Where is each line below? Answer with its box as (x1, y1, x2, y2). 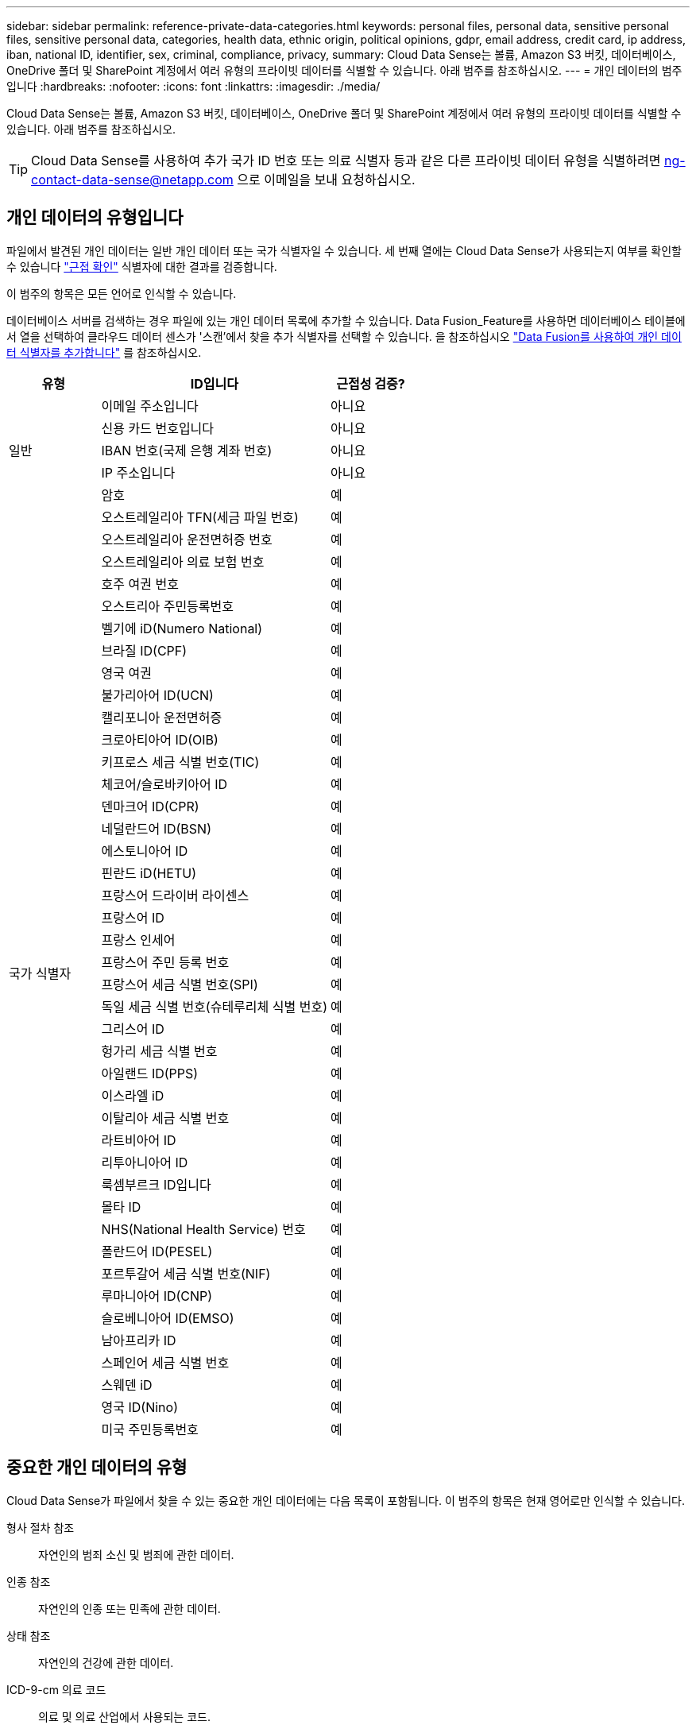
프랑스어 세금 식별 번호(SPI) (101, 976, 258, 992)
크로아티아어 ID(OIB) (101, 731, 218, 748)
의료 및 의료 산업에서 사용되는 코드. (38, 1709, 211, 1723)
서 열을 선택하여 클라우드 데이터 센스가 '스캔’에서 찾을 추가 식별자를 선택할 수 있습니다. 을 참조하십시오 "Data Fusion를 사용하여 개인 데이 (6, 329, 682, 343)
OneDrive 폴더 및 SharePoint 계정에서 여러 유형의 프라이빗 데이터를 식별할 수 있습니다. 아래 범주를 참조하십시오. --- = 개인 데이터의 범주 (6, 64, 682, 77)
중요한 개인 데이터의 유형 (6, 1457, 188, 1478)
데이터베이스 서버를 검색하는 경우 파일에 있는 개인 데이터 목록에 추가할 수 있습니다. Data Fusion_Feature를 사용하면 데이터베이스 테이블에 (6, 313, 686, 327)
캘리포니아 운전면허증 (101, 709, 222, 725)
